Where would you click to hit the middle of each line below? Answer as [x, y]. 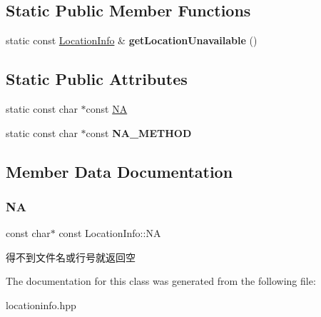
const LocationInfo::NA [110, 233]
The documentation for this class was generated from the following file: [161, 281]
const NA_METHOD [139, 132]
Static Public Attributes [97, 79]
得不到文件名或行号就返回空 [71, 257]
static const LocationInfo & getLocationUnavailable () [132, 40]
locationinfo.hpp [41, 305]
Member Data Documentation [119, 171]
